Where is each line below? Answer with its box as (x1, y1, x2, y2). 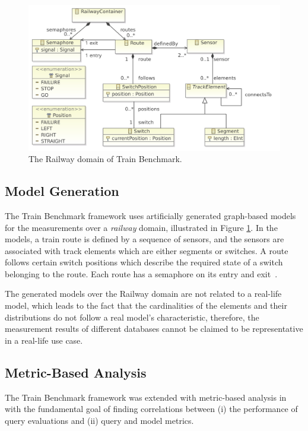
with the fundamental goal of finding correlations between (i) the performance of (5, 403, 298, 415)
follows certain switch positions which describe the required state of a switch (5, 256, 283, 268)
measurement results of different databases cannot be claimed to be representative (5, 322, 303, 335)
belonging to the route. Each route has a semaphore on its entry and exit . (5, 267, 278, 280)
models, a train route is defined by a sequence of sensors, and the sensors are (5, 233, 284, 245)
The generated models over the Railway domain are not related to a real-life (5, 287, 282, 300)
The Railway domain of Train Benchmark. (28, 153, 182, 165)
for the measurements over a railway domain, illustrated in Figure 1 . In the (5, 221, 278, 233)
